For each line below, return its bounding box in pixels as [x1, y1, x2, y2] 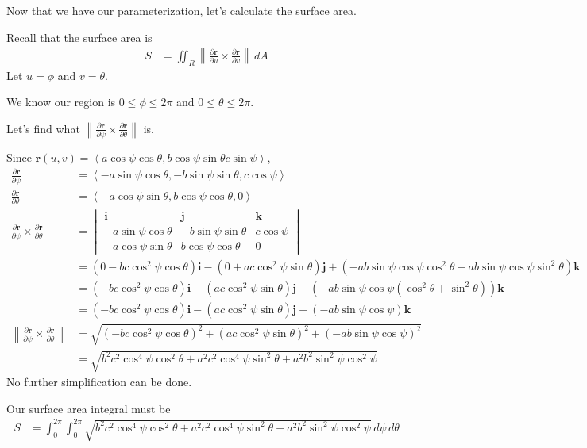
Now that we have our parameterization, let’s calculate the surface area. [6, 2, 357, 18]
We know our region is [6, 94, 116, 110]
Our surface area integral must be [6, 400, 171, 416]
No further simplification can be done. [6, 373, 192, 390]
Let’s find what [6, 120, 80, 136]
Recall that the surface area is [6, 29, 153, 45]
